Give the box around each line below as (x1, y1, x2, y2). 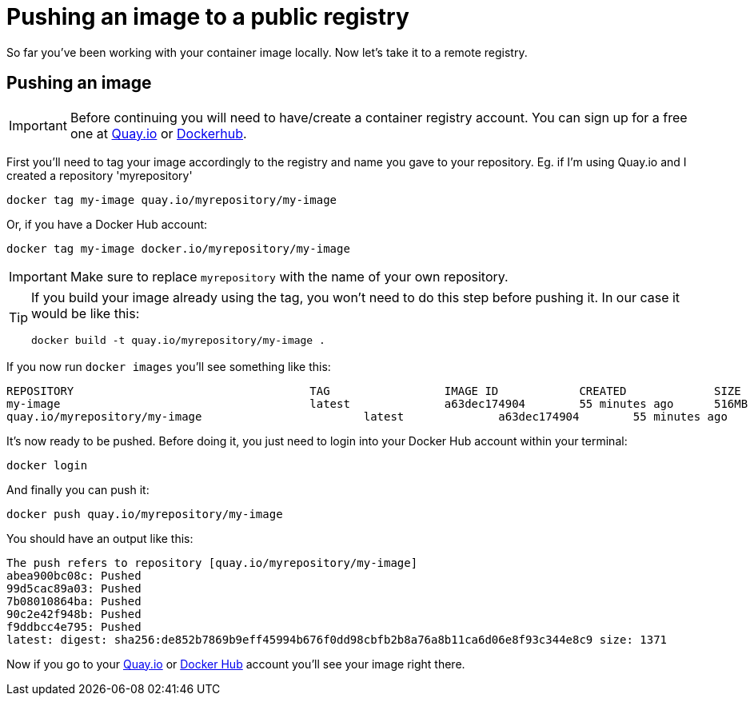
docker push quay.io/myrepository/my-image (6, 507, 283, 521)
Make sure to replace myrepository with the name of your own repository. (70, 268, 509, 285)
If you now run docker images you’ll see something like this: (6, 359, 331, 373)
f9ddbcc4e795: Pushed (6, 620, 142, 633)
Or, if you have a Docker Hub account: (6, 217, 208, 231)
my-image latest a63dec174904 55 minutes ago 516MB (6, 397, 748, 410)
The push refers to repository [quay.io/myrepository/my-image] (6, 556, 418, 569)
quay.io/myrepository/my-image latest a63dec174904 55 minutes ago (6, 409, 728, 423)
